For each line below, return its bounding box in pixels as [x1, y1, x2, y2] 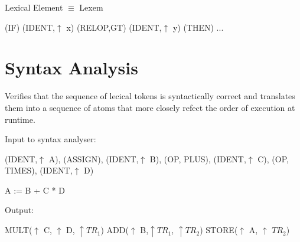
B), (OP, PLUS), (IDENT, [149, 152, 246, 165]
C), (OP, [257, 152, 289, 165]
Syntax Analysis [5, 55, 138, 80]
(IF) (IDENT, [5, 21, 55, 33]
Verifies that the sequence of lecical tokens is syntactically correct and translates [5, 90, 295, 102]
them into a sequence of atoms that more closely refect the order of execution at [5, 101, 295, 113]
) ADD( [100, 224, 129, 236]
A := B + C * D [5, 184, 65, 196]
